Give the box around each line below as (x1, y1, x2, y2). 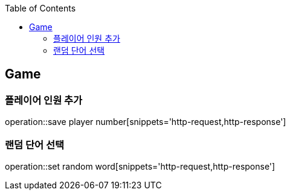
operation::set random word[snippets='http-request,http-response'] (5, 161, 275, 171)
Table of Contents (5, 3, 76, 13)
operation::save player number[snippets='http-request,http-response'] (5, 117, 286, 127)
